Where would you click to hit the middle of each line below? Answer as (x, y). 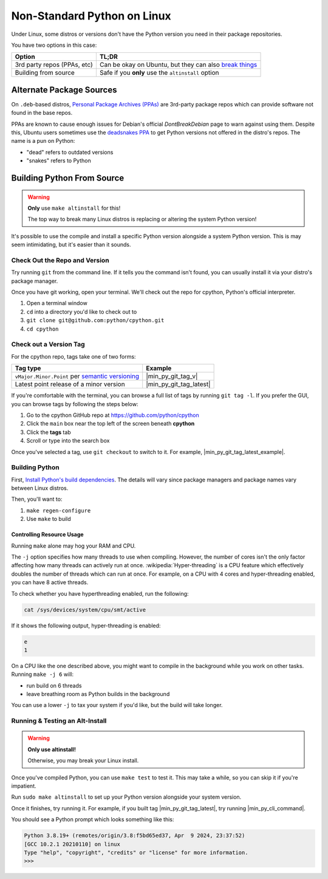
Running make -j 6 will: (43, 674)
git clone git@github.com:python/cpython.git (95, 320)
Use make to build (49, 519)
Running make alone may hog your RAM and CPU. (73, 546)
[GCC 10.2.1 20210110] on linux (72, 844)
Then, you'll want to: (37, 499)
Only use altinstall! (52, 749)
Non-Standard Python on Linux (91, 16)
